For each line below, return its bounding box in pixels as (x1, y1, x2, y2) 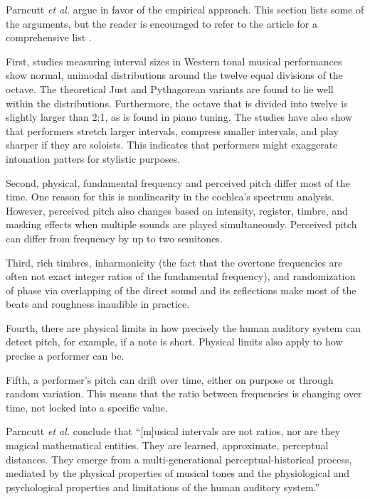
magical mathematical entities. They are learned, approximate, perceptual (6, 438, 329, 453)
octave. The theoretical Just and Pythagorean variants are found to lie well (6, 81, 334, 96)
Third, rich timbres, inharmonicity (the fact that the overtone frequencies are (6, 254, 343, 269)
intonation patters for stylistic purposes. (6, 151, 181, 166)
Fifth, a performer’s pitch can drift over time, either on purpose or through (6, 372, 334, 387)
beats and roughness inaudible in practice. (6, 296, 190, 311)
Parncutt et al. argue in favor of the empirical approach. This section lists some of (6, 2, 364, 16)
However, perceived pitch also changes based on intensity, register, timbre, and (6, 203, 348, 218)
